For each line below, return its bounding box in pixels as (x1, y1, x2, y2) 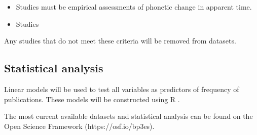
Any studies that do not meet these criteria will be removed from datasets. (4, 35, 236, 46)
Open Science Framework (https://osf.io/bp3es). (4, 120, 155, 131)
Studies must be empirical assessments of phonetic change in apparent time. (16, 2, 252, 12)
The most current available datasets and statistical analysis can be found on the (4, 111, 253, 121)
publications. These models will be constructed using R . (4, 94, 180, 104)
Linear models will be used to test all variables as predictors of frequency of (4, 83, 239, 94)
